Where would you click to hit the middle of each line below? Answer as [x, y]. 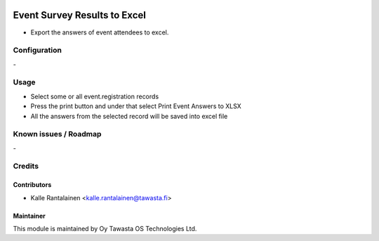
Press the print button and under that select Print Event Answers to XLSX [136, 106]
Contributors [32, 185]
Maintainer [29, 216]
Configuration [38, 51]
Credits [26, 167]
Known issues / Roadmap [57, 134]
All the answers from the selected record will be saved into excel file [129, 116]
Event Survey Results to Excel [80, 15]
